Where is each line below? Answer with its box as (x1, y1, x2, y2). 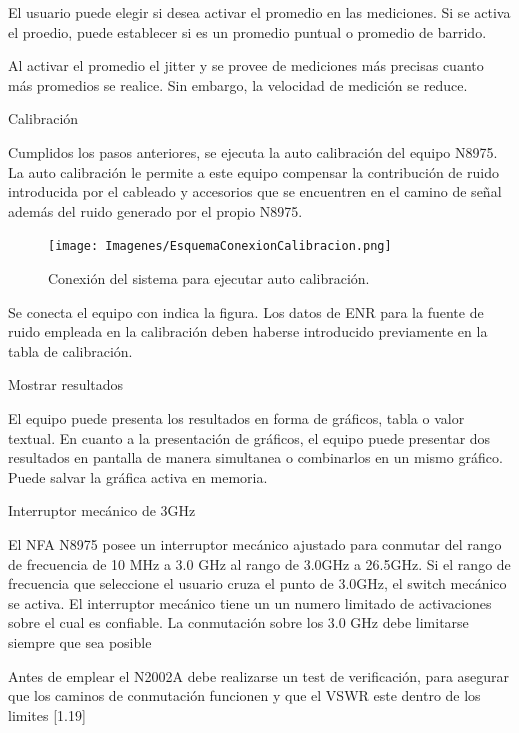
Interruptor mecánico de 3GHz (8, 500, 196, 521)
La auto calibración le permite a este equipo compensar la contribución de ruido (8, 161, 499, 182)
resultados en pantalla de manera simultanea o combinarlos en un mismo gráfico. (8, 447, 503, 468)
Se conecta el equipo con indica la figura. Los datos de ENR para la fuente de (8, 301, 484, 322)
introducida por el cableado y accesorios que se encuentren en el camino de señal (8, 181, 502, 202)
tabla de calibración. (8, 340, 133, 361)
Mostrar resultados (8, 374, 124, 395)
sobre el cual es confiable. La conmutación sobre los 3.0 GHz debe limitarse (8, 612, 469, 633)
